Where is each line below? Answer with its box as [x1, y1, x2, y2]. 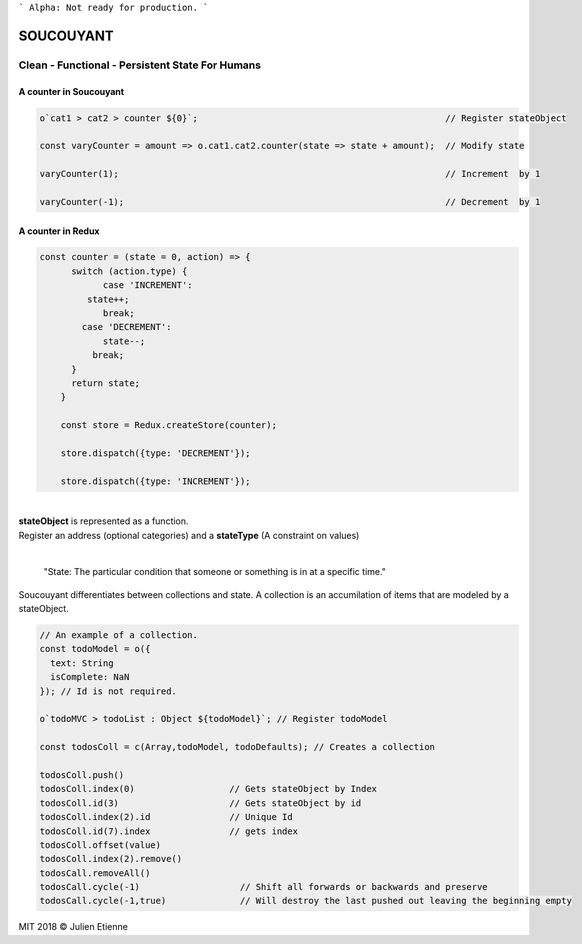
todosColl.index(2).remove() [39, 853, 183, 865]
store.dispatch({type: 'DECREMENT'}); [60, 447, 251, 459]
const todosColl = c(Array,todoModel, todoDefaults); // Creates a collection [39, 741, 435, 753]
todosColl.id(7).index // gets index [39, 825, 299, 837]
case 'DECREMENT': [81, 321, 172, 333]
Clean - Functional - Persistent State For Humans [18, 58, 262, 72]
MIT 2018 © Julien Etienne [18, 921, 129, 933]
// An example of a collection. [39, 630, 199, 641]
